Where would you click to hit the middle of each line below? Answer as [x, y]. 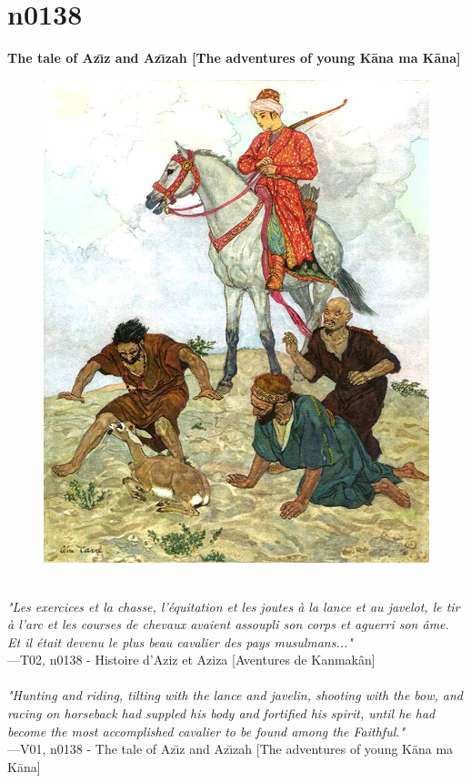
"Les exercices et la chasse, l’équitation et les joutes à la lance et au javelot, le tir [234, 606]
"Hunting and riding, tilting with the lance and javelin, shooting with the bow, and [235, 695]
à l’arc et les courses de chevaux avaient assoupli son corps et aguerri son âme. [228, 624]
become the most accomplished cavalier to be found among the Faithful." [206, 731]
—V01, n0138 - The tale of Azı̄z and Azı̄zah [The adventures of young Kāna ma [230, 749]
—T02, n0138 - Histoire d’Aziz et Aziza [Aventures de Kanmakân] [191, 660]
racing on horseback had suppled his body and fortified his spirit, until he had [221, 713]
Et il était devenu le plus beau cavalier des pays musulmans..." [180, 641]
